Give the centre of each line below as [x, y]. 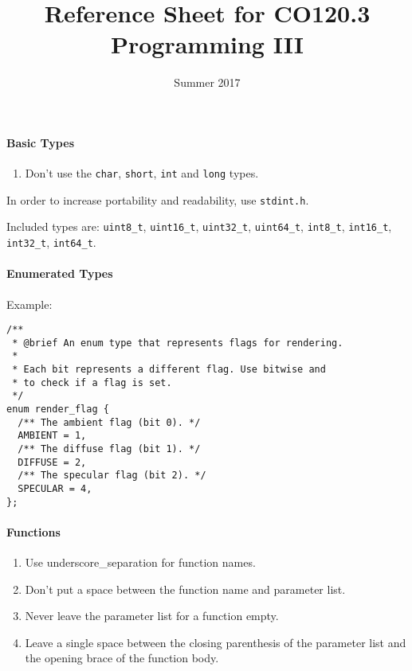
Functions [33, 531]
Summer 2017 [207, 82]
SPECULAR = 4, [55, 489]
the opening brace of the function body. [122, 658]
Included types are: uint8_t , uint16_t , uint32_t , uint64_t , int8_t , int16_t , [199, 226]
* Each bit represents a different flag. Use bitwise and [169, 370]
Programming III [207, 44]
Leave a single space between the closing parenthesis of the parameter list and [216, 642]
